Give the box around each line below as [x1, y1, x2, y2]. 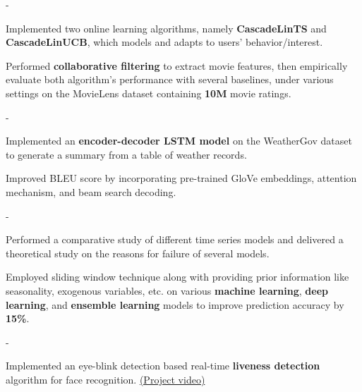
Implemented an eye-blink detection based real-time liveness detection [6, 358, 320, 373]
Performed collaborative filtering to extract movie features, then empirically [6, 58, 348, 73]
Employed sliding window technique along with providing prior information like [6, 269, 349, 284]
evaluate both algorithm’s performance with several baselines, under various [6, 72, 334, 87]
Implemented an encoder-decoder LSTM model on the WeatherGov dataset [6, 133, 352, 148]
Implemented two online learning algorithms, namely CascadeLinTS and [6, 20, 327, 35]
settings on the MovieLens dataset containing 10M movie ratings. [6, 85, 291, 100]
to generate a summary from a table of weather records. [6, 147, 247, 161]
